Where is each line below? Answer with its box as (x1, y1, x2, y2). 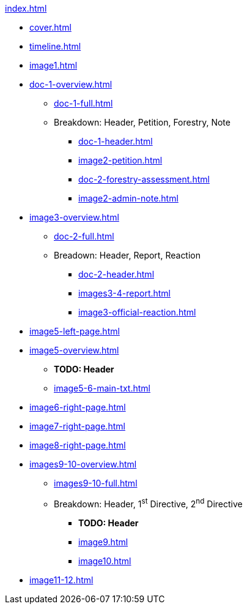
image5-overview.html (29, 345, 119, 355)
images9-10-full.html (54, 478, 138, 488)
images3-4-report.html (78, 288, 171, 298)
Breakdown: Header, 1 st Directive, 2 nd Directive (54, 497, 243, 509)
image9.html (78, 536, 128, 547)
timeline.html (29, 41, 81, 51)
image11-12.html (29, 574, 94, 585)
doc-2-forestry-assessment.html (78, 174, 210, 184)
